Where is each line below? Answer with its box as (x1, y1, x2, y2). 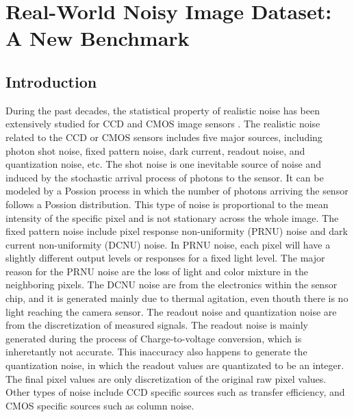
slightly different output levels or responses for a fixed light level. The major (5, 251, 325, 265)
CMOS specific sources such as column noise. (5, 398, 194, 412)
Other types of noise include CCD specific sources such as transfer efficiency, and (5, 385, 345, 399)
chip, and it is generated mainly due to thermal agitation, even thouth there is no (5, 291, 349, 305)
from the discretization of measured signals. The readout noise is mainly (5, 318, 308, 332)
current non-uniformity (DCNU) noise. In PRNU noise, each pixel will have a (5, 237, 331, 251)
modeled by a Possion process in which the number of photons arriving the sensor (5, 184, 349, 198)
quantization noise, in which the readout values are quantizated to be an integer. (5, 358, 344, 372)
